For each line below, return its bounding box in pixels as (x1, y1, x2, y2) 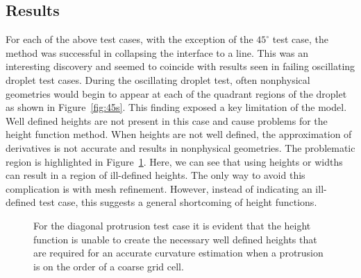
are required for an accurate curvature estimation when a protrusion (33, 245, 324, 260)
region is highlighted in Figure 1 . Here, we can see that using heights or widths (6, 154, 343, 168)
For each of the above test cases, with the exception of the (6, 32, 253, 46)
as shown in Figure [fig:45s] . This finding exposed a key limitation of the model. (6, 100, 347, 114)
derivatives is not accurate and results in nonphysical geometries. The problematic (6, 140, 355, 155)
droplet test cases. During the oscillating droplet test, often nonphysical (6, 72, 310, 87)
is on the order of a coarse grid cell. (33, 259, 184, 273)
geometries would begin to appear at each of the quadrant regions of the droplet (6, 86, 347, 101)
